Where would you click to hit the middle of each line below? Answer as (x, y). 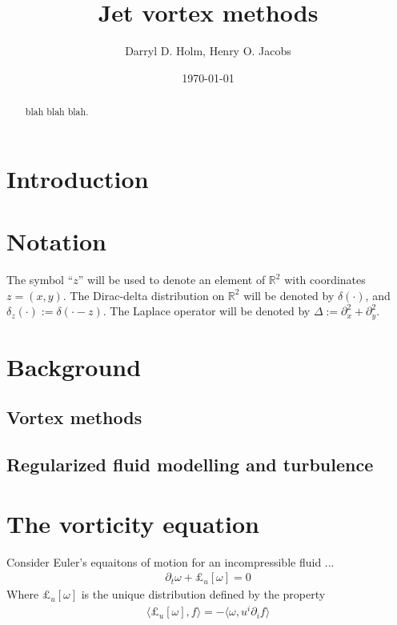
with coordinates (325, 280)
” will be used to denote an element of (172, 280)
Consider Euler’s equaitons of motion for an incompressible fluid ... (170, 561)
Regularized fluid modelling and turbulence (190, 465)
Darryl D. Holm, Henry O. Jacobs (208, 51)
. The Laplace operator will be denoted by (207, 311)
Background (74, 366)
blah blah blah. (57, 112)
